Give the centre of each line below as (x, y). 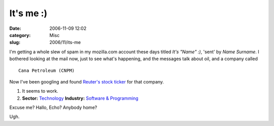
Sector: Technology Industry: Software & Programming (80, 98)
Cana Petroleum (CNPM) (47, 70)
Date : (15, 28)
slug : (15, 43)
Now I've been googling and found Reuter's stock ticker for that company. (87, 81)
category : (20, 35)
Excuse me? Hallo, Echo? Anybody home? (53, 108)
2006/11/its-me (65, 43)
